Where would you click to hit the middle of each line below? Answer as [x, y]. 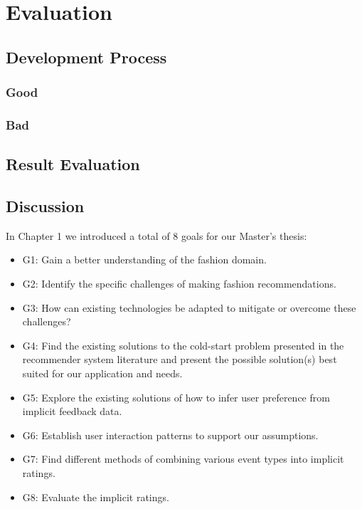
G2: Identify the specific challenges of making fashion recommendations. [179, 284]
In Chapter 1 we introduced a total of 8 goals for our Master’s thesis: [156, 235]
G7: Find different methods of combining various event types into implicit [183, 459]
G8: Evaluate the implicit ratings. [96, 497]
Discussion [45, 206]
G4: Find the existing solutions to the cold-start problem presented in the [183, 345]
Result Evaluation [73, 164]
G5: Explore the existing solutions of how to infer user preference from [176, 397]
